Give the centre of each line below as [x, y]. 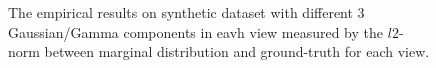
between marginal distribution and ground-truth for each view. [237, 51]
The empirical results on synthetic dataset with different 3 [186, 12]
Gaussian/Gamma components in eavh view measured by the [196, 31]
